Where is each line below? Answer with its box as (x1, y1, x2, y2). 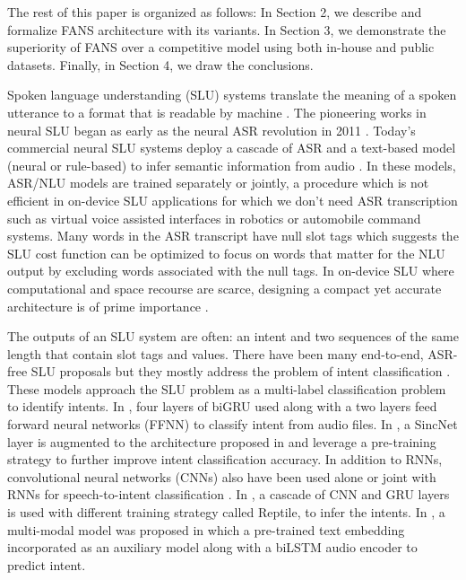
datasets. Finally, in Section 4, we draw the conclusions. (7, 55, 314, 74)
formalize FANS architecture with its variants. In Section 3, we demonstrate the (7, 20, 446, 39)
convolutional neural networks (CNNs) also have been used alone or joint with (7, 467, 436, 486)
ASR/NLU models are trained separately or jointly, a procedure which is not (7, 173, 429, 192)
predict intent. (7, 555, 86, 574)
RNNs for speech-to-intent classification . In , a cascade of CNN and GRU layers (7, 485, 450, 504)
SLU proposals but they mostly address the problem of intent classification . (30, 362, 451, 381)
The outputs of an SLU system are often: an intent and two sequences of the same (7, 327, 459, 346)
